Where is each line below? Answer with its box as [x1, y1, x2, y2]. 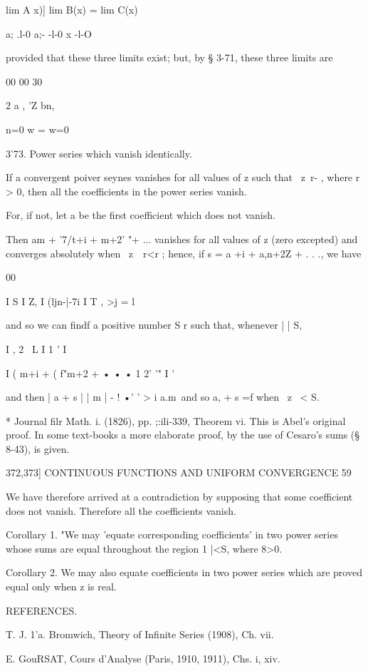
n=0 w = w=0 [6, 121, 69, 136]
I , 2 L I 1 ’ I [6, 341, 67, 356]
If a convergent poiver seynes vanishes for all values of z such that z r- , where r [6, 170, 360, 185]
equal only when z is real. [6, 579, 117, 594]
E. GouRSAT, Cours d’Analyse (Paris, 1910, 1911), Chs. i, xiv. [6, 650, 280, 665]
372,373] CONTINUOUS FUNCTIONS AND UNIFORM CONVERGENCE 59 [6, 465, 352, 480]
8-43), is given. [6, 441, 70, 456]
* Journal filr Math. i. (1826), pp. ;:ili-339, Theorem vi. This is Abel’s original [6, 413, 346, 428]
